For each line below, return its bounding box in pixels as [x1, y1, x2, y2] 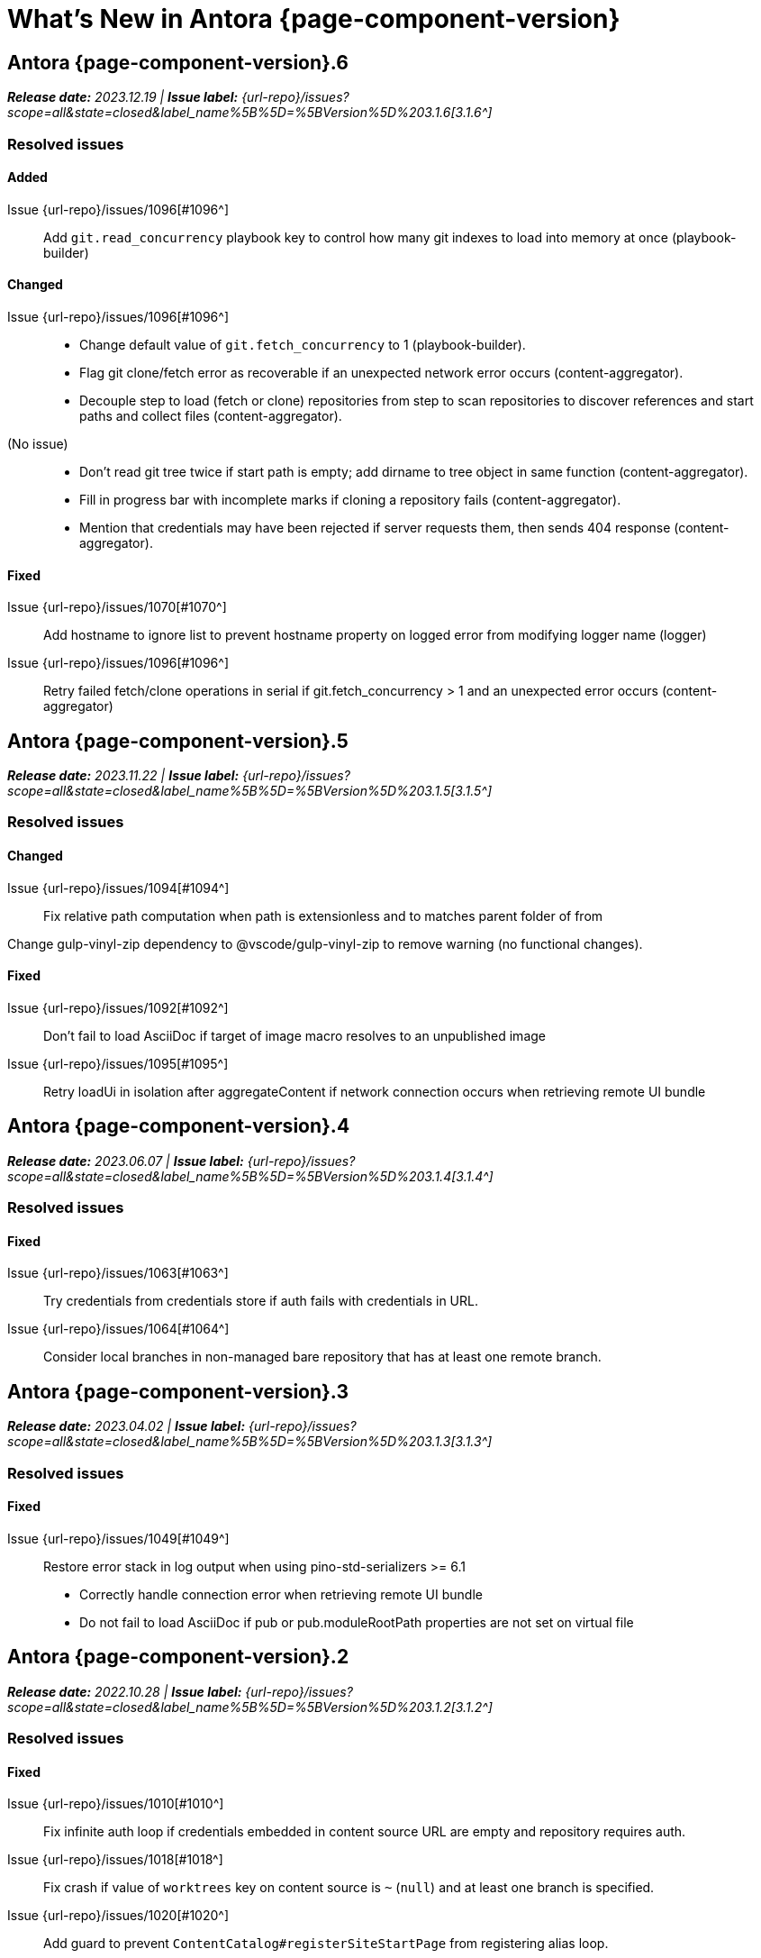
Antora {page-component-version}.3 [7, 1380, 349, 1403]
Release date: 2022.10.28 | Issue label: [7, 1683, 242, 1699]
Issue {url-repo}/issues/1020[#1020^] [7, 1908, 230, 1924]
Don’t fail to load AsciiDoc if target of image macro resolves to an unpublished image [43, 1027, 546, 1043]
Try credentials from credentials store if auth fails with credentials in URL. [43, 1293, 478, 1309]
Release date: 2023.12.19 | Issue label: [7, 89, 239, 105]
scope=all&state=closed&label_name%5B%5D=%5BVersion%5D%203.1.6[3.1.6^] [7, 105, 493, 121]
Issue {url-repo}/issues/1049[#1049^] [7, 1530, 230, 1546]
